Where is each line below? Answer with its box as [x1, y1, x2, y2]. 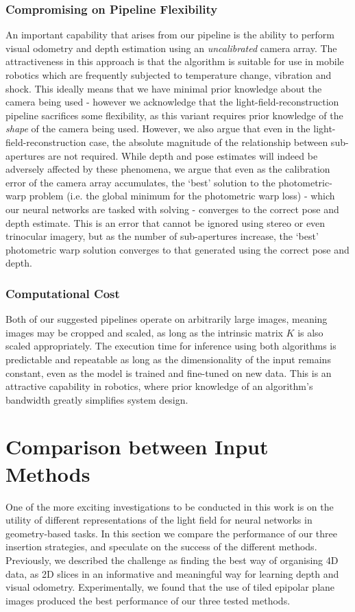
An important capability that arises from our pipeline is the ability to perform [5, 27, 335, 42]
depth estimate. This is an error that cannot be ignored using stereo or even [5, 215, 326, 230]
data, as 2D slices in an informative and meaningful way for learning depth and [5, 566, 339, 580]
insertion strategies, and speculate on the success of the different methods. [5, 539, 317, 554]
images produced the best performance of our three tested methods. [5, 593, 291, 607]
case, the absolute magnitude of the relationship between [89, 134, 328, 149]
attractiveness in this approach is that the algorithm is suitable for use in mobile [5, 54, 344, 69]
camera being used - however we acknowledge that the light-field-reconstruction [5, 95, 339, 109]
